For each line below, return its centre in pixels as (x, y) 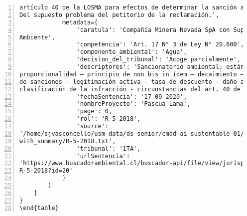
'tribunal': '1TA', (109, 148)
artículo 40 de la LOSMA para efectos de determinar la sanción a (132, 7)
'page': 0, (94, 111)
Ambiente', (37, 37)
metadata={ (80, 22)
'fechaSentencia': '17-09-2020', (132, 97)
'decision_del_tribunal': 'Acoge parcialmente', (158, 60)
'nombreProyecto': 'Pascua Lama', (133, 104)
